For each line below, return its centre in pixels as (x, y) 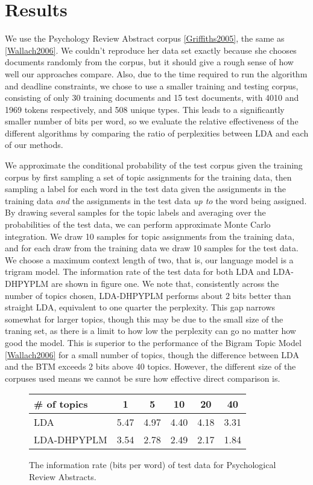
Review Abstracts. (63, 476)
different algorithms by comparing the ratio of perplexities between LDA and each (157, 133)
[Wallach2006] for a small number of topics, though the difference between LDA (152, 354)
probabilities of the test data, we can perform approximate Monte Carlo (138, 224)
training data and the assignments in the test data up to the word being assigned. (156, 200)
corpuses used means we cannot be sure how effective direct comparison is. (143, 378)
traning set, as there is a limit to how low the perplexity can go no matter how (150, 331)
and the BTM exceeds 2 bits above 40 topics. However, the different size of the (150, 366)
